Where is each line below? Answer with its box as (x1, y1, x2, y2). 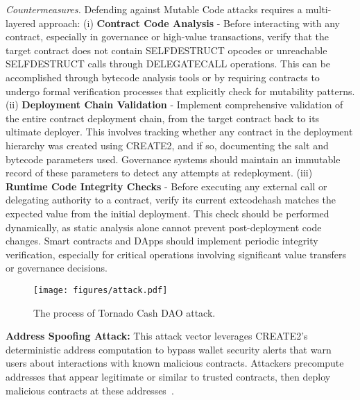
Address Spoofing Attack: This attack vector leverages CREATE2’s (6, 328, 308, 343)
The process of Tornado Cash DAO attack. (33, 305, 216, 319)
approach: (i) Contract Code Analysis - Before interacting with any (38, 15, 340, 30)
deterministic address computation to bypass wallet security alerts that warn (6, 342, 332, 356)
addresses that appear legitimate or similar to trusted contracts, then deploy (6, 369, 331, 383)
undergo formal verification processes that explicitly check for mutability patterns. (6, 83, 355, 98)
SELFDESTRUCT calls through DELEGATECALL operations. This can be (6, 56, 331, 71)
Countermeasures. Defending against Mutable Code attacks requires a (6, 2, 302, 16)
